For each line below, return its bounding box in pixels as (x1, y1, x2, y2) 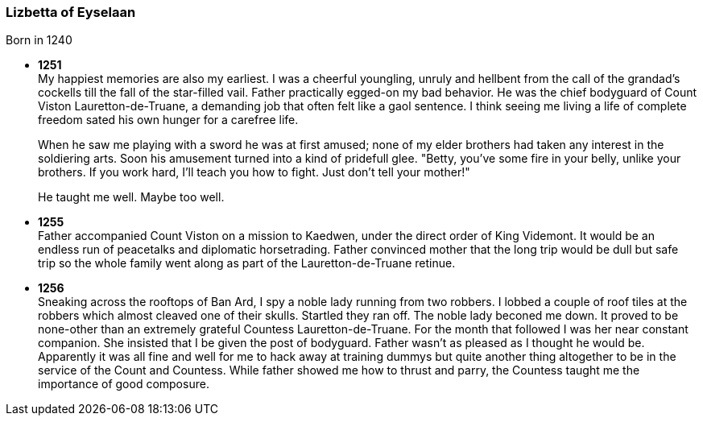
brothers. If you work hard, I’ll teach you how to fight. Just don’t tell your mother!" (38, 165, 470, 180)
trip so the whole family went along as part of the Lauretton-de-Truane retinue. (38, 256, 456, 271)
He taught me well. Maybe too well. (38, 190, 225, 205)
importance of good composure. (38, 377, 209, 391)
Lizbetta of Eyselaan (6, 4, 136, 20)
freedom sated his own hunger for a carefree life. (38, 113, 299, 127)
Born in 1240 (6, 33, 72, 48)
